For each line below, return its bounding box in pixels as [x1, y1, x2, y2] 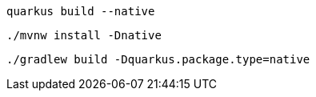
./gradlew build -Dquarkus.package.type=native [6, 53, 310, 66]
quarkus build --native [6, 5, 155, 18]
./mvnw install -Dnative [6, 29, 162, 42]
